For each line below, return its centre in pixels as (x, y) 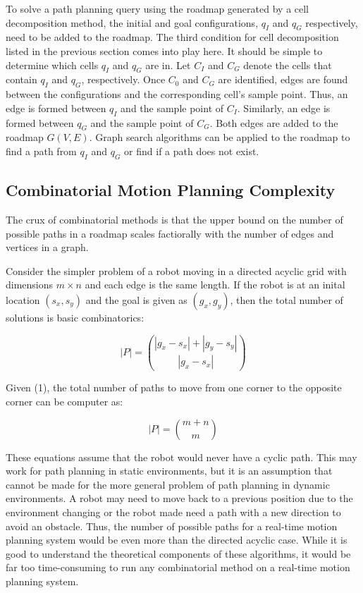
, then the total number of (287, 299)
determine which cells (52, 65)
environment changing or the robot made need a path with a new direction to (173, 512)
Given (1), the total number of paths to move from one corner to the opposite (174, 387)
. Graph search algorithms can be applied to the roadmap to (220, 137)
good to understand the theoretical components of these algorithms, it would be (178, 553)
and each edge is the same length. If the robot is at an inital (215, 285)
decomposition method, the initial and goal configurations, (132, 22)
